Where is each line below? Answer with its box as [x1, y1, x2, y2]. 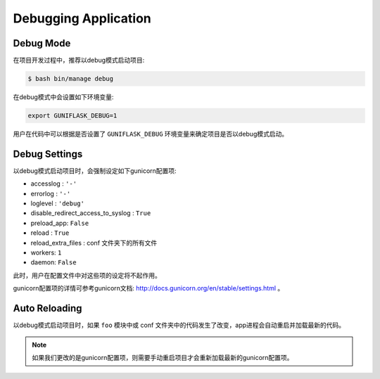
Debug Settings [13, 148, 83, 160]
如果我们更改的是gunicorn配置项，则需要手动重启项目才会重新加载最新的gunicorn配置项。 [32, 353, 293, 361]
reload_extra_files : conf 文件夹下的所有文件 [30, 238, 158, 247]
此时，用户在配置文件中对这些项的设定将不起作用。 [13, 271, 161, 279]
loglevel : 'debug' [30, 199, 84, 207]
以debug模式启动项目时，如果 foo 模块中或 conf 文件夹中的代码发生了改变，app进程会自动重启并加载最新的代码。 [13, 321, 346, 330]
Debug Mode [13, 37, 71, 49]
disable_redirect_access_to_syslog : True [30, 209, 151, 217]
